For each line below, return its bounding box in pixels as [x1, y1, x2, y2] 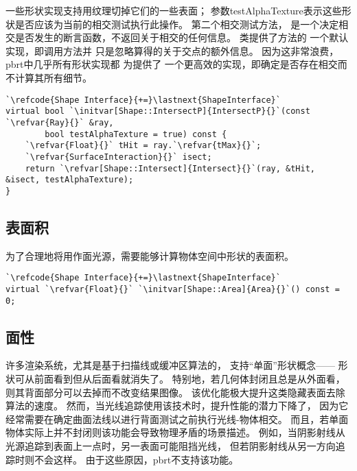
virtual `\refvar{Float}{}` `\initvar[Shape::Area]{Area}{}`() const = [5, 284, 340, 294]
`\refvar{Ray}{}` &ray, [5, 117, 114, 128]
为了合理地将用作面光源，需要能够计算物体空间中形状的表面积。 [5, 248, 294, 263]
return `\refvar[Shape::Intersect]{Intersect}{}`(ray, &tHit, [25, 163, 316, 173]
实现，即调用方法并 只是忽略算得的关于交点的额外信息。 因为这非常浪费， [5, 43, 339, 58]
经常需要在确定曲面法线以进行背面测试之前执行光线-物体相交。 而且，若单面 [5, 411, 349, 426]
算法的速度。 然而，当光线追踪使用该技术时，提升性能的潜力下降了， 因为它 [5, 398, 349, 413]
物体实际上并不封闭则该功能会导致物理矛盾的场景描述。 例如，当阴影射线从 [5, 425, 345, 439]
